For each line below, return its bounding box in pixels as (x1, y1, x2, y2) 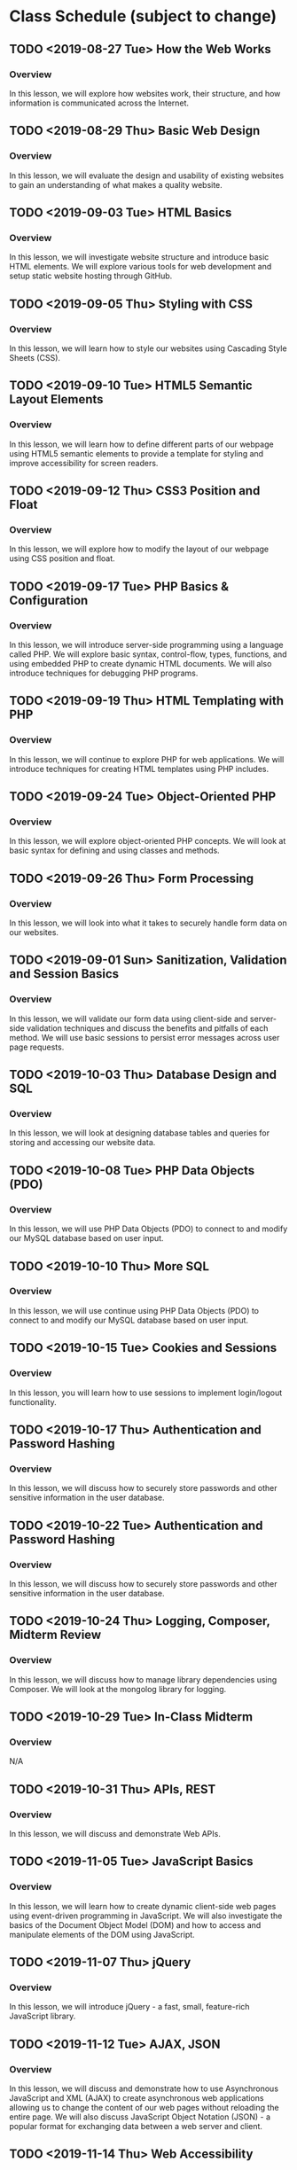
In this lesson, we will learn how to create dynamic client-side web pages (9, 1901, 277, 1911)
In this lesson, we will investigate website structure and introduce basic (9, 252, 270, 262)
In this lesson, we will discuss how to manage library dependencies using (9, 1674, 277, 1685)
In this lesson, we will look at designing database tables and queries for (9, 1128, 270, 1138)
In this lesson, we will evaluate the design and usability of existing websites (9, 170, 285, 181)
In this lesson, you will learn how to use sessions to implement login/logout (9, 1387, 283, 1398)
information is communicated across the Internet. (9, 98, 189, 108)
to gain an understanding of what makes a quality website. (9, 179, 223, 190)
